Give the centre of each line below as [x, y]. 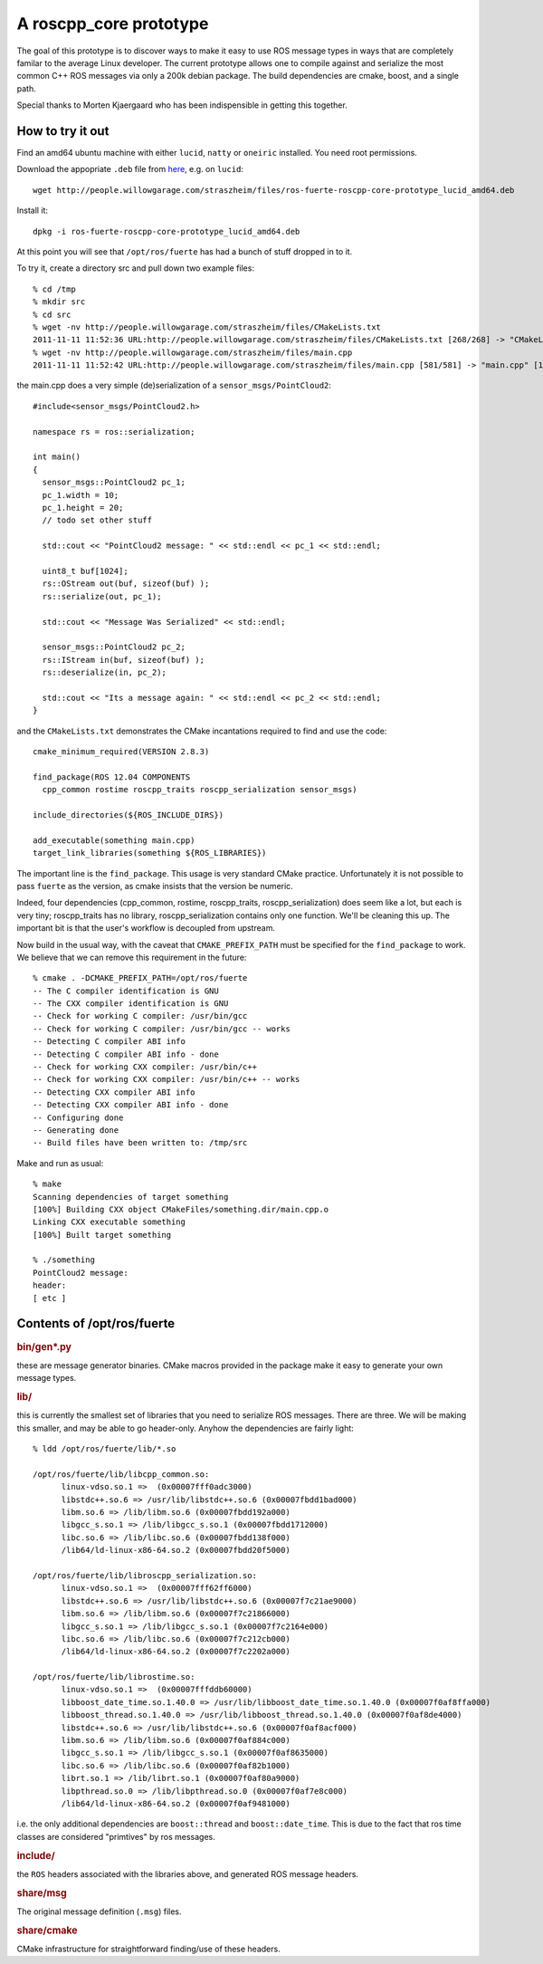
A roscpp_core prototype [113, 24]
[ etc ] [50, 1298]
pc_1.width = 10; [81, 495]
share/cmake [47, 1930]
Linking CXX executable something [109, 1222]
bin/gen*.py [44, 1346]
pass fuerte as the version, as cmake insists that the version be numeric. [155, 886]
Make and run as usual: [60, 1163]
